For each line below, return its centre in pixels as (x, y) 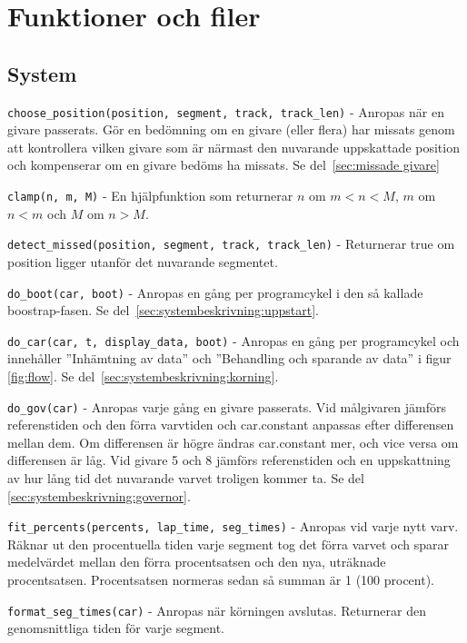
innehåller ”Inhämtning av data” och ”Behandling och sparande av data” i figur (229, 358)
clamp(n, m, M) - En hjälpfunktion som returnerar (150, 196)
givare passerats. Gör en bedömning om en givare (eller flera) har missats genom (231, 129)
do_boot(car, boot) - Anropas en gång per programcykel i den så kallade (215, 292)
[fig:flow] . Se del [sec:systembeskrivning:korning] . (143, 376)
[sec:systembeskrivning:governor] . (99, 495)
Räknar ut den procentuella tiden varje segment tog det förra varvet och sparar (228, 544)
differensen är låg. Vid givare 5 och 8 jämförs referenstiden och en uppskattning (229, 460)
